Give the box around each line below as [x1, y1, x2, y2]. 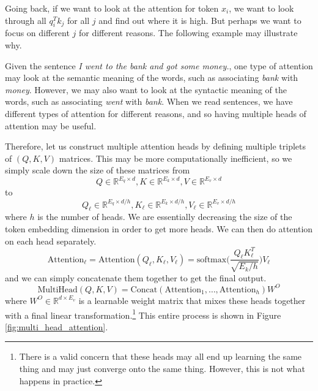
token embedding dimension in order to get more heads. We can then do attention [5, 222, 313, 235]
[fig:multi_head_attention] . [5, 320, 108, 333]
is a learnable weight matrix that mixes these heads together [78, 294, 306, 306]
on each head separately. [5, 234, 97, 247]
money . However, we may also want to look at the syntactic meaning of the [5, 83, 287, 96]
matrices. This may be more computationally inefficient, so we [59, 151, 292, 164]
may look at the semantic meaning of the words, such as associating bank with [5, 71, 298, 84]
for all [67, 13, 90, 26]
